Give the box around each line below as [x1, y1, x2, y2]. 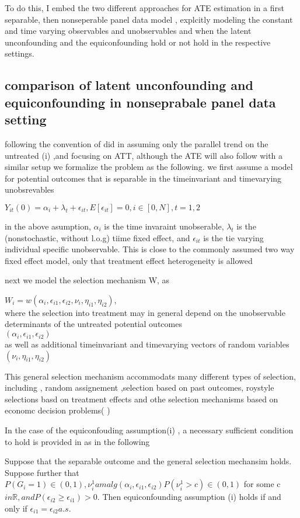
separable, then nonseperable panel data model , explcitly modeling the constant [5, 13, 293, 25]
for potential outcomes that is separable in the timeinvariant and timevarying [5, 172, 282, 184]
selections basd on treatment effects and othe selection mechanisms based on [5, 392, 278, 405]
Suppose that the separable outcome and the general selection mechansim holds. [5, 455, 292, 467]
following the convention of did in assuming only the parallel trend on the [5, 137, 268, 150]
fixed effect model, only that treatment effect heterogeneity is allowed [5, 254, 253, 266]
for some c [243, 478, 281, 490]
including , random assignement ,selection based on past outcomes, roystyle [5, 381, 274, 394]
